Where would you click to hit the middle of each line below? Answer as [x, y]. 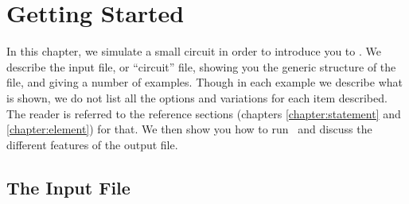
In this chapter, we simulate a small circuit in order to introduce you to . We [194, 51]
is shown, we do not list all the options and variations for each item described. [197, 97]
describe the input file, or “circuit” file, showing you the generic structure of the [201, 66]
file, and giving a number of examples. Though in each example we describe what [204, 82]
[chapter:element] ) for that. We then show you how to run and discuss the [189, 129]
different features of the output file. [92, 144]
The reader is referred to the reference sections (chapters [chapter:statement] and [204, 113]
